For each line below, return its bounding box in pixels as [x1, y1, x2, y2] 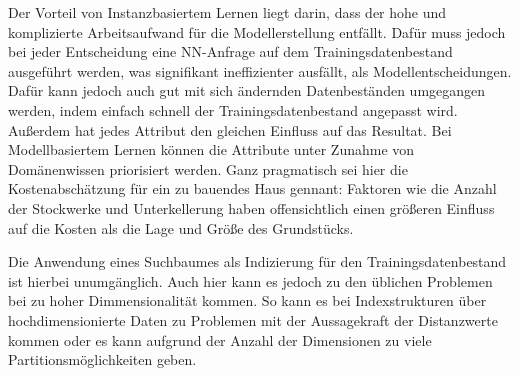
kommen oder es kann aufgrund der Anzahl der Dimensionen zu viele [8, 329, 432, 350]
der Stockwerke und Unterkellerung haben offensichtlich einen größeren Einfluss [8, 197, 495, 218]
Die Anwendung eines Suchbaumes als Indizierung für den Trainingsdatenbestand [8, 251, 507, 272]
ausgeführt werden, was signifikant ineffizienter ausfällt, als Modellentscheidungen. [8, 60, 512, 81]
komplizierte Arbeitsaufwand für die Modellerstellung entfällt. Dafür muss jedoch [8, 21, 506, 42]
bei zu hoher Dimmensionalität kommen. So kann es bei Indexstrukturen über [8, 290, 487, 311]
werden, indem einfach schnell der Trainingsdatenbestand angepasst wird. [8, 99, 458, 120]
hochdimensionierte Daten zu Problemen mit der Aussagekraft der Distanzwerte [8, 309, 498, 330]
